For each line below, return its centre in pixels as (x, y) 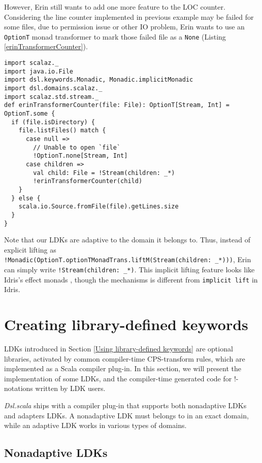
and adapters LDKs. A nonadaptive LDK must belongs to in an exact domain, (126, 415)
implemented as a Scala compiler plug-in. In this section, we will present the (123, 368)
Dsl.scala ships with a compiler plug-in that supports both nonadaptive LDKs (125, 405)
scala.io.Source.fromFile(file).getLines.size (99, 207)
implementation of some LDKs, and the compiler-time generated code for (118, 378)
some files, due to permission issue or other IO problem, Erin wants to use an (124, 27)
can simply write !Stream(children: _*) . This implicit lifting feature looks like (129, 269)
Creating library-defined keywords (126, 324)
